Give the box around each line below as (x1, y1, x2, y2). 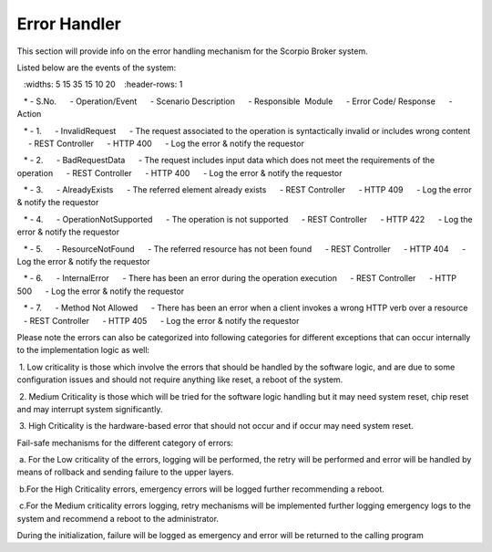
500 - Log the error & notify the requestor (16, 286, 185, 297)
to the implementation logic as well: (16, 345, 150, 356)
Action (16, 109, 42, 120)
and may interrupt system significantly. (16, 403, 163, 414)
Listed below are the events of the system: (16, 62, 177, 73)
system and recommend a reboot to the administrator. (16, 513, 219, 524)
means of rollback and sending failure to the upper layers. (16, 466, 234, 478)
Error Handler (16, 14, 122, 34)
